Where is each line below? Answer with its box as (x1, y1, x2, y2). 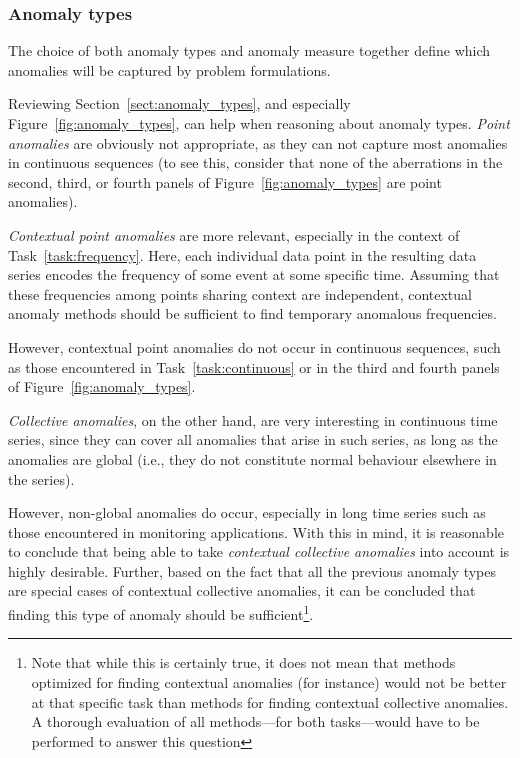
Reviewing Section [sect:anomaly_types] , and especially (8, 93, 351, 114)
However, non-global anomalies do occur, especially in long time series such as (8, 502, 486, 523)
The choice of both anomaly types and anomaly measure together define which (8, 40, 491, 61)
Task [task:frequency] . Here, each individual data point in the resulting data (8, 244, 477, 265)
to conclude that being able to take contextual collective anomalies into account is (8, 541, 510, 562)
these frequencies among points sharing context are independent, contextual (8, 283, 472, 304)
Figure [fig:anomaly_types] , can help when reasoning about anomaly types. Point (8, 113, 510, 133)
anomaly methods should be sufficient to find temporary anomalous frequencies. (8, 303, 497, 324)
